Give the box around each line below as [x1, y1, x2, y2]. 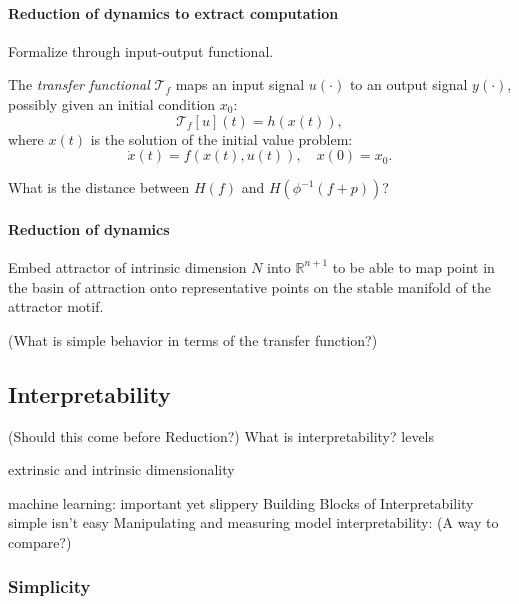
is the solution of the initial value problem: [90, 128, 353, 149]
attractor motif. [8, 296, 104, 317]
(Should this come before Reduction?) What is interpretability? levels [8, 425, 435, 446]
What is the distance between [8, 177, 190, 198]
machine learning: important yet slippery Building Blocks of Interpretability [8, 492, 474, 513]
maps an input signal [175, 74, 305, 95]
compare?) [8, 531, 72, 552]
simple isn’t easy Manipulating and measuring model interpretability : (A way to [8, 512, 499, 533]
